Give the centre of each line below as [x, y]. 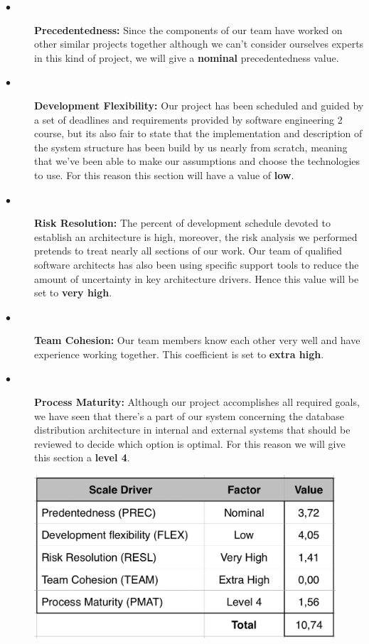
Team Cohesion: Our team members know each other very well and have [197, 340]
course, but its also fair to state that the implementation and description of [198, 133]
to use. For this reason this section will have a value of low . [164, 175]
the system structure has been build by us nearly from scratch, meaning [191, 147]
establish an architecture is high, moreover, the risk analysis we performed [196, 236]
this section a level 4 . [82, 457]
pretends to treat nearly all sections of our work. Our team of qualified [188, 251]
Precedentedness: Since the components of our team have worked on [188, 29]
